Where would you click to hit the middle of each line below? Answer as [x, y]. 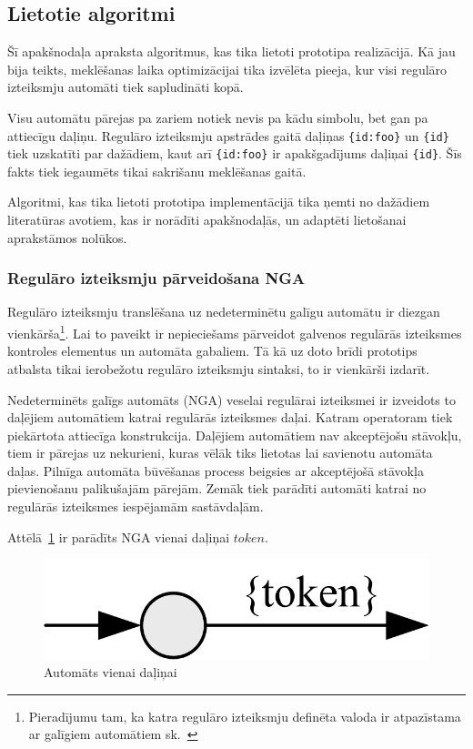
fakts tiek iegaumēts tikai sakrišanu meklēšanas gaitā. [157, 171]
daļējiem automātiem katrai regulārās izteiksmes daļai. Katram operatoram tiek [230, 417]
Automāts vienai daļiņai [111, 672]
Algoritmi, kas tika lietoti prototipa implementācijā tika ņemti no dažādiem [219, 202]
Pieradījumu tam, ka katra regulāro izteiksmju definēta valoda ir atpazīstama [245, 716]
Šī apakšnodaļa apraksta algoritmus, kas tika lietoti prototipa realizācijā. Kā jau [231, 51]
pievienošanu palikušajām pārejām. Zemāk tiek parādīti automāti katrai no [217, 488]
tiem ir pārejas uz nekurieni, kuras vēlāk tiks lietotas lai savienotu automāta [220, 453]
